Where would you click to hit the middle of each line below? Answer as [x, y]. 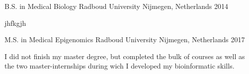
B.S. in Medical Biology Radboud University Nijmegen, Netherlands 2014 [117, 6]
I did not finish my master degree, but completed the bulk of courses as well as [125, 56]
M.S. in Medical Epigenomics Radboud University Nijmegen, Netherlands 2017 [125, 39]
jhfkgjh [15, 23]
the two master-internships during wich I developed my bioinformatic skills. [120, 66]
